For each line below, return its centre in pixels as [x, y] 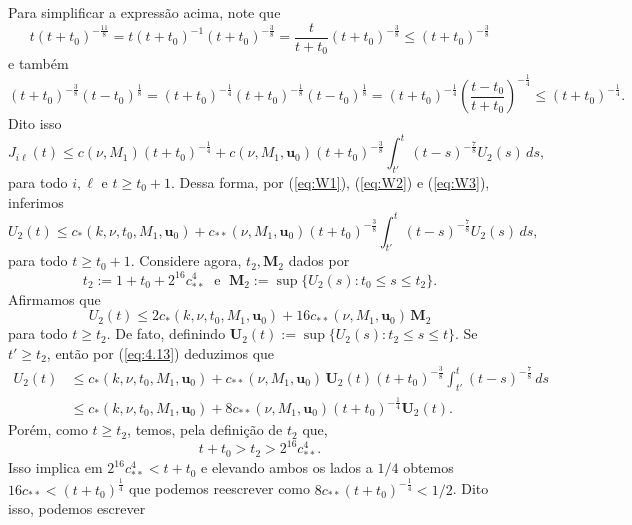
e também [38, 63]
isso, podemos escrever [77, 508]
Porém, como [48, 429]
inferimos [36, 201]
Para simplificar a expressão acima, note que [144, 12]
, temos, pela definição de [205, 429]
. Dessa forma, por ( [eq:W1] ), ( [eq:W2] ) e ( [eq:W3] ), [330, 181]
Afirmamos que [54, 298]
